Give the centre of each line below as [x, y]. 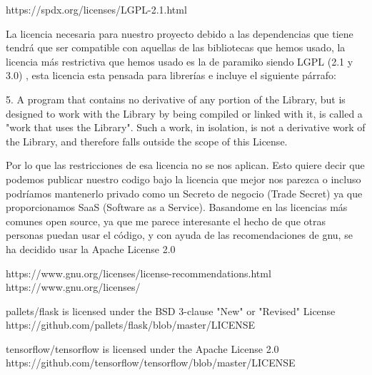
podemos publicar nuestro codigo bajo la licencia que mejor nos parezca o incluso [184, 179]
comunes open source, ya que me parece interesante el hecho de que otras [166, 221]
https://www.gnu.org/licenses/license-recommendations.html [139, 273]
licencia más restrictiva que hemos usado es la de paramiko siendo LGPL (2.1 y [180, 61]
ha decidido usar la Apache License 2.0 [91, 248]
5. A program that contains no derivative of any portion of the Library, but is [176, 99]
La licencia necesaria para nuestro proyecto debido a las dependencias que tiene [180, 33]
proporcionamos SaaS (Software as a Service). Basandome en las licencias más [177, 207]
